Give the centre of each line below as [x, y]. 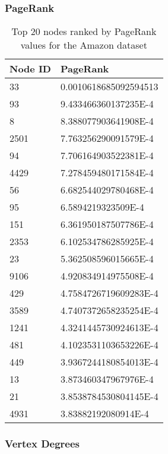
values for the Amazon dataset [84, 45]
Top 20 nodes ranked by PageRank [84, 31]
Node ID [30, 69]
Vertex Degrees [42, 444]
